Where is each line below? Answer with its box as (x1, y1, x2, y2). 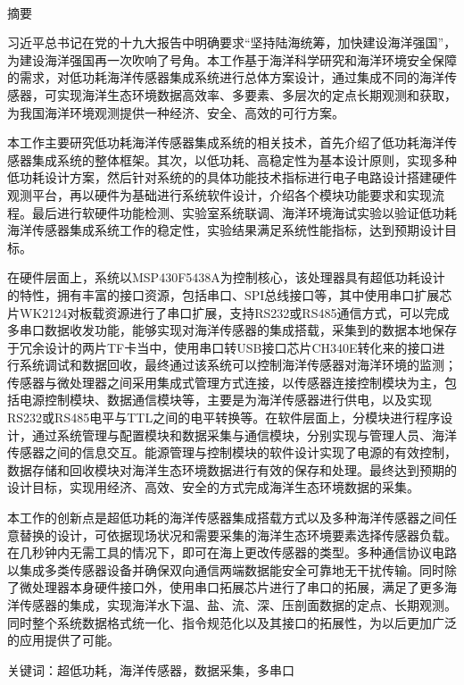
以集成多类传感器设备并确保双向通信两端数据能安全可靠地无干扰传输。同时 (7, 560, 444, 579)
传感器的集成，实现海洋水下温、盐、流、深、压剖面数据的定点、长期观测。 (19, 596, 457, 614)
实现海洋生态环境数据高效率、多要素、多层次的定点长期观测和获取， (56, 85, 457, 104)
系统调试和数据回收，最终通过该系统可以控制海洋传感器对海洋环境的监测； (19, 355, 457, 374)
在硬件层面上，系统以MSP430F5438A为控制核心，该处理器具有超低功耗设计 (7, 268, 445, 287)
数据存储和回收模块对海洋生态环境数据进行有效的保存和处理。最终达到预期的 (7, 460, 457, 479)
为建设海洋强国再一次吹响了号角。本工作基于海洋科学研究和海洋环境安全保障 (7, 50, 457, 69)
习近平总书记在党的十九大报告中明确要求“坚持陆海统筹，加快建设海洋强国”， (7, 33, 457, 52)
